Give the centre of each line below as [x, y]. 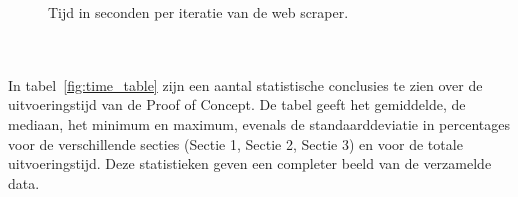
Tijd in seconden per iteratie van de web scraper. [198, 12]
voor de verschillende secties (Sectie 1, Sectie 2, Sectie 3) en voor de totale [235, 143]
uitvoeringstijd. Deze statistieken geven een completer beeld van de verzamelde [250, 163]
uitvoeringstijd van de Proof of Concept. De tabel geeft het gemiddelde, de [237, 104]
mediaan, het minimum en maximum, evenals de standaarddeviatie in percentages [259, 123]
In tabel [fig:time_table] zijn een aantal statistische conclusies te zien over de [245, 84]
